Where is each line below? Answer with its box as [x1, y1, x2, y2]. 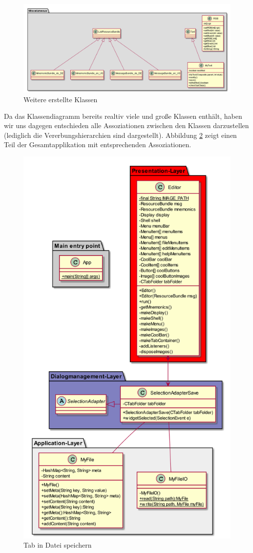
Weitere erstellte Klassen [23, 94, 98, 104]
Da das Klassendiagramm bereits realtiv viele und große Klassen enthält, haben [4, 111, 242, 121]
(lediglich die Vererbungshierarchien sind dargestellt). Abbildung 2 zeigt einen [4, 130, 237, 140]
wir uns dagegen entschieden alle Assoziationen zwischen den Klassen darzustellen [4, 120, 249, 131]
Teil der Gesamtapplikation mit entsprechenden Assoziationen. [4, 139, 191, 150]
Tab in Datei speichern [23, 540, 92, 550]
